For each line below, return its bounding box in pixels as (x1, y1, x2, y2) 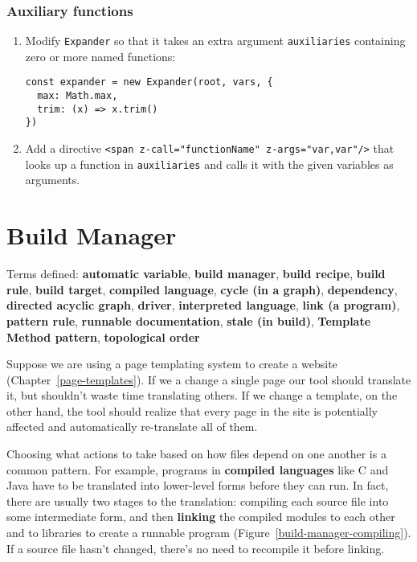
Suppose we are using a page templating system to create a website (6, 355, 337, 372)
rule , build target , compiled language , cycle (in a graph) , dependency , (6, 281, 398, 297)
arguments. (25, 171, 80, 188)
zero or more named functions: (25, 47, 176, 64)
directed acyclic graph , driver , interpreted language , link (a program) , (6, 297, 400, 314)
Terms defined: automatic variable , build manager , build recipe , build (6, 265, 386, 282)
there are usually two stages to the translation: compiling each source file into (6, 492, 389, 509)
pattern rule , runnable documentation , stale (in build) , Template (6, 312, 371, 329)
